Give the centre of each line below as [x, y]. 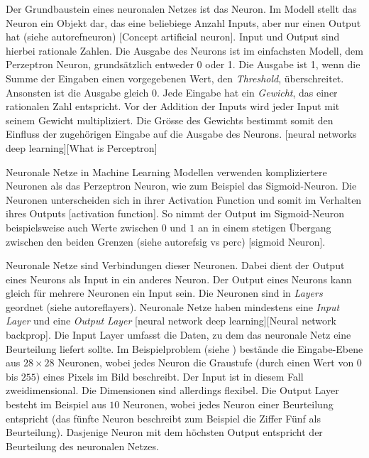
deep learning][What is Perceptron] [82, 147]
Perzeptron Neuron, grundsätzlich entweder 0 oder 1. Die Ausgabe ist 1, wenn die [183, 64]
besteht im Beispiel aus [56, 404]
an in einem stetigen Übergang [264, 227]
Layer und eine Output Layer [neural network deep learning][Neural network [171, 321]
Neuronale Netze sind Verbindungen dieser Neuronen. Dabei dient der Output [175, 265]
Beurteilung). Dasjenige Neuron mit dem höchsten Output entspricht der [164, 432]
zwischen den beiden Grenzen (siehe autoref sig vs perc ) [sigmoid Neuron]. [166, 241]
